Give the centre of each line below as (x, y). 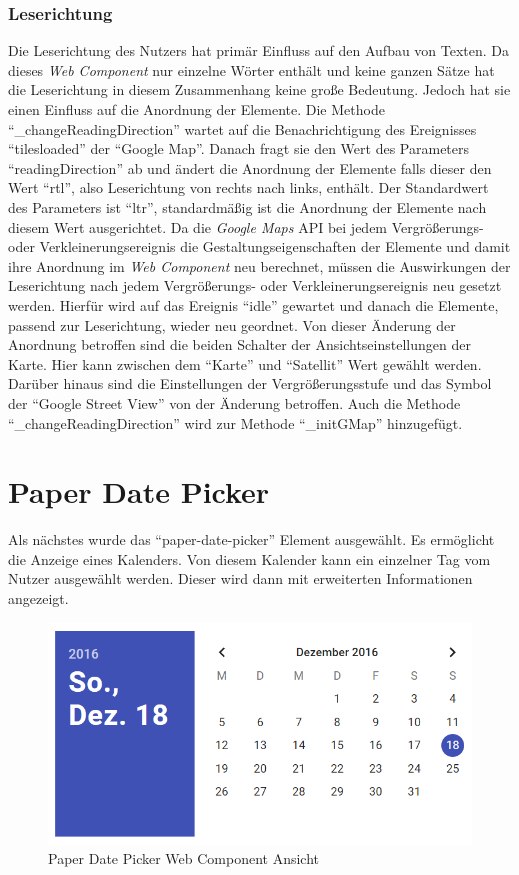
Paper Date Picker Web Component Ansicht (184, 858)
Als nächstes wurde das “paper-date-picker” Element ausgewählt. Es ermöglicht (251, 539)
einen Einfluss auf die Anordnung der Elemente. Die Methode (196, 109)
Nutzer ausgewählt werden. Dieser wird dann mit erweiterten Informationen (240, 578)
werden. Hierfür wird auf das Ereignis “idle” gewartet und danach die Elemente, (253, 304)
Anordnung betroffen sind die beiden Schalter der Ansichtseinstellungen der (239, 344)
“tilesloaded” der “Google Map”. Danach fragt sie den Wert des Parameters (239, 148)
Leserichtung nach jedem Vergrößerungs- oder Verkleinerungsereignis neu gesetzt (255, 285)
